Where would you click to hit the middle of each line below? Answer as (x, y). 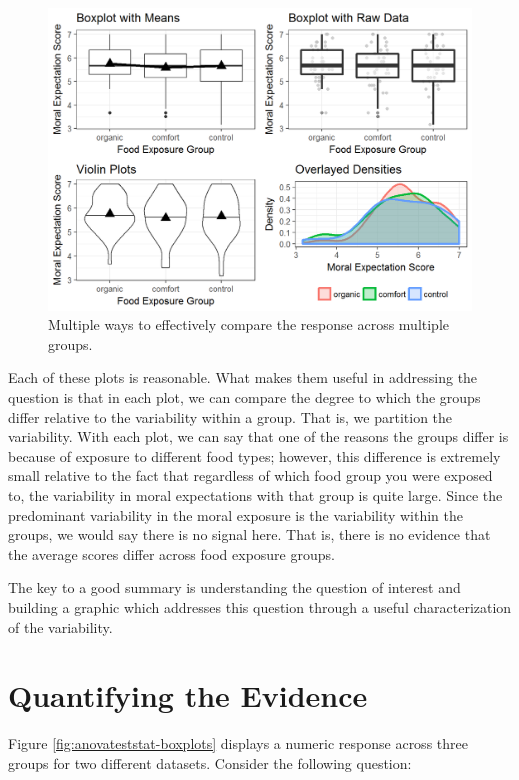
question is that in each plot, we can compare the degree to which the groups (244, 397)
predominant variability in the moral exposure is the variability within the (236, 514)
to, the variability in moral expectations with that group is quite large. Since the (255, 495)
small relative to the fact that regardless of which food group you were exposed (250, 475)
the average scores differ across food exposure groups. (171, 553)
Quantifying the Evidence (188, 695)
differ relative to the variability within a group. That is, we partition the (230, 416)
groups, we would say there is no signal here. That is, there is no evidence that (249, 534)
